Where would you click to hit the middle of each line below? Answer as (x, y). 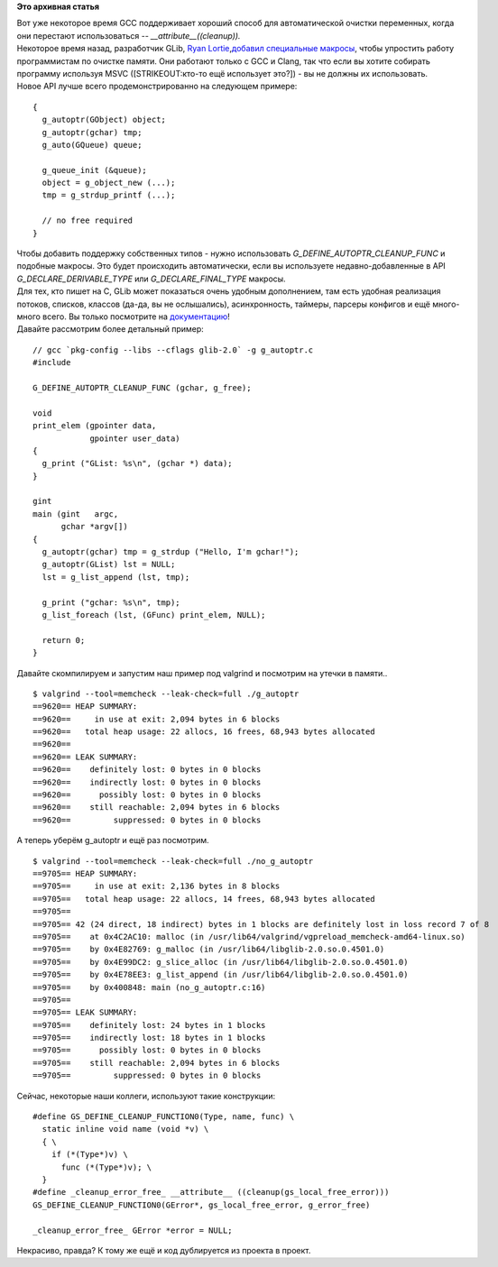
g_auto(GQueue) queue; (92, 145)
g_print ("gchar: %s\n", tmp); (111, 602)
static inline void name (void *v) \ (125, 1129)
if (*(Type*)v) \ (89, 1155)
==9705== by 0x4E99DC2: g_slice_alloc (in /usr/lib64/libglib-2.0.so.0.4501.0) (221, 962)
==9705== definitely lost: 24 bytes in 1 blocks (149, 1025)
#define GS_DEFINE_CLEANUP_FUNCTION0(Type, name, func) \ (164, 1117)
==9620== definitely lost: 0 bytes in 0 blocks (147, 770)
